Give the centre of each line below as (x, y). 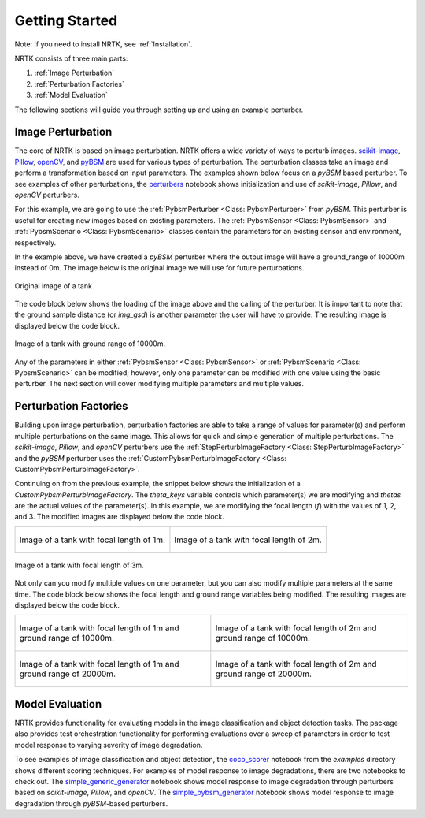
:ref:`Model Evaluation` (71, 95)
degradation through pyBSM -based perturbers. (91, 803)
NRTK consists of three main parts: (71, 58)
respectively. (35, 242)
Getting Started (66, 20)
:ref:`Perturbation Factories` (79, 84)
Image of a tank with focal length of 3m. (79, 565)
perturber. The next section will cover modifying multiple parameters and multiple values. (159, 384)
